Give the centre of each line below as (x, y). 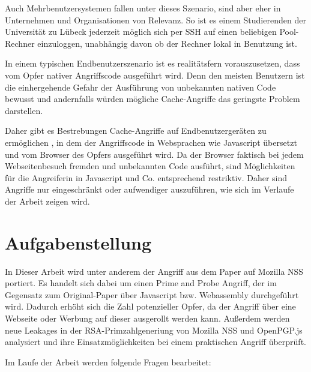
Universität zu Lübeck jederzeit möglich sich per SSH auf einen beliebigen (141, 31)
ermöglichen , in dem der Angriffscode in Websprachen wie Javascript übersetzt (151, 142)
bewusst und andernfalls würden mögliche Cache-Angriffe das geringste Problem (152, 99)
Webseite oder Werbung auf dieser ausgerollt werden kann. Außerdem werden (147, 318)
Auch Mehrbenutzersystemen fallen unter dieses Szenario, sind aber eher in (143, 8)
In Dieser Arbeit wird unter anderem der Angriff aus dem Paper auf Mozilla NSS (154, 271)
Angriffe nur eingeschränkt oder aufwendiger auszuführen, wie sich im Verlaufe (149, 189)
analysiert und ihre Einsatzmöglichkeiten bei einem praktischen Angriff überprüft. (155, 342)
